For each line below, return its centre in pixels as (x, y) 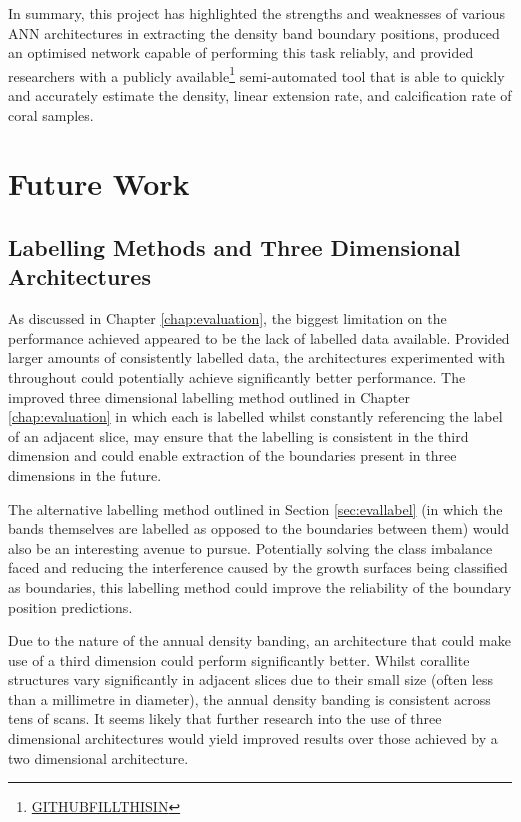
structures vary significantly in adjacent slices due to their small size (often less (250, 679)
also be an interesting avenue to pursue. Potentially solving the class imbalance (250, 547)
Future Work (99, 183)
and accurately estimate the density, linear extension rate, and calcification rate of (260, 95)
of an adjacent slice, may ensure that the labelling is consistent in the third (238, 435)
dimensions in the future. (85, 474)
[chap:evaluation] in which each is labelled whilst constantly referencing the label (255, 416)
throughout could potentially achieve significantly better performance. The (237, 376)
